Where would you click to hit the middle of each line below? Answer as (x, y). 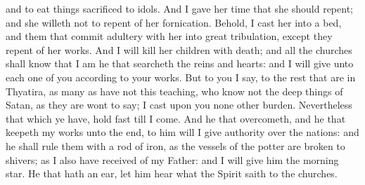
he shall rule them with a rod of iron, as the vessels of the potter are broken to (175, 145)
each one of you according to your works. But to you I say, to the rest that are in (181, 77)
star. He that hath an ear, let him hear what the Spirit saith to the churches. (172, 173)
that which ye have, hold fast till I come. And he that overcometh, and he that (176, 118)
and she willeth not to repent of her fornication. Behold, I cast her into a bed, (174, 22)
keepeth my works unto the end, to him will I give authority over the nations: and (182, 132)
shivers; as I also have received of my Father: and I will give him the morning (172, 159)
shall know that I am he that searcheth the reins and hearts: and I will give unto (180, 63)
